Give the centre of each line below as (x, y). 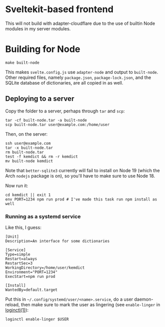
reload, (13, 304)
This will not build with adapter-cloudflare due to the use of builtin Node (80, 23)
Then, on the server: (27, 134)
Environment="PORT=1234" (31, 272)
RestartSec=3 (19, 263)
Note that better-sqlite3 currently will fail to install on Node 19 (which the (83, 170)
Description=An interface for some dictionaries (57, 241)
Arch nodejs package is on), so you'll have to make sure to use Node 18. (80, 176)
